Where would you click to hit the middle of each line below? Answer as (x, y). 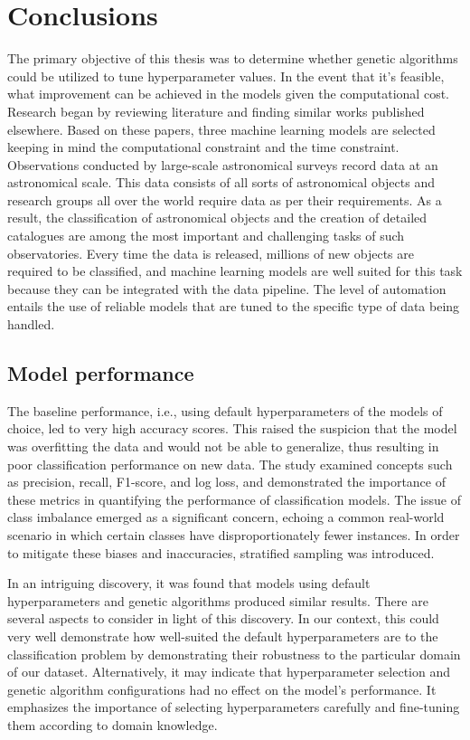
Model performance (101, 373)
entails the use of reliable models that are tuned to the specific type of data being (234, 306)
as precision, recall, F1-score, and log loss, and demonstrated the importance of (227, 482)
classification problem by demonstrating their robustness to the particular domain (234, 654)
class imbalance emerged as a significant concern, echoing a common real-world (226, 517)
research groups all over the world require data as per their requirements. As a (225, 199)
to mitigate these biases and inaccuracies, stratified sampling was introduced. (221, 552)
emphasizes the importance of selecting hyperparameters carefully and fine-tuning (234, 707)
